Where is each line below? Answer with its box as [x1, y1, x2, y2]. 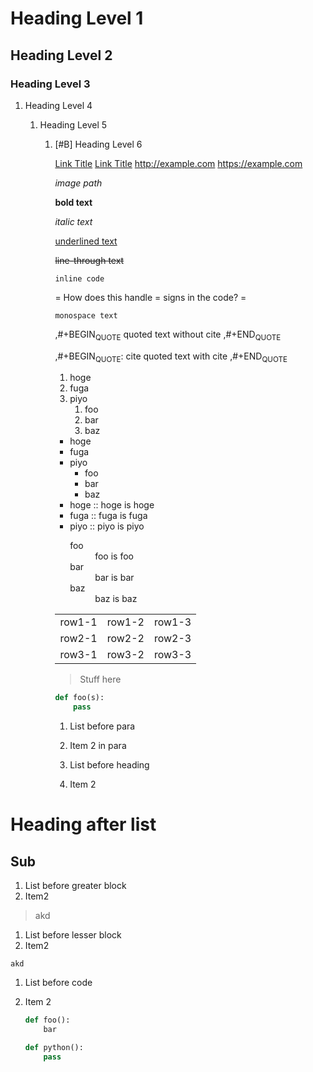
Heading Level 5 [39, 118, 108, 131]
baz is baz [94, 593, 138, 605]
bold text [54, 196, 93, 208]
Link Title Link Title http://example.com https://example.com [54, 157, 303, 169]
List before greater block [24, 880, 127, 892]
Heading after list [10, 813, 157, 836]
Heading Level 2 [10, 47, 113, 64]
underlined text [54, 235, 118, 247]
